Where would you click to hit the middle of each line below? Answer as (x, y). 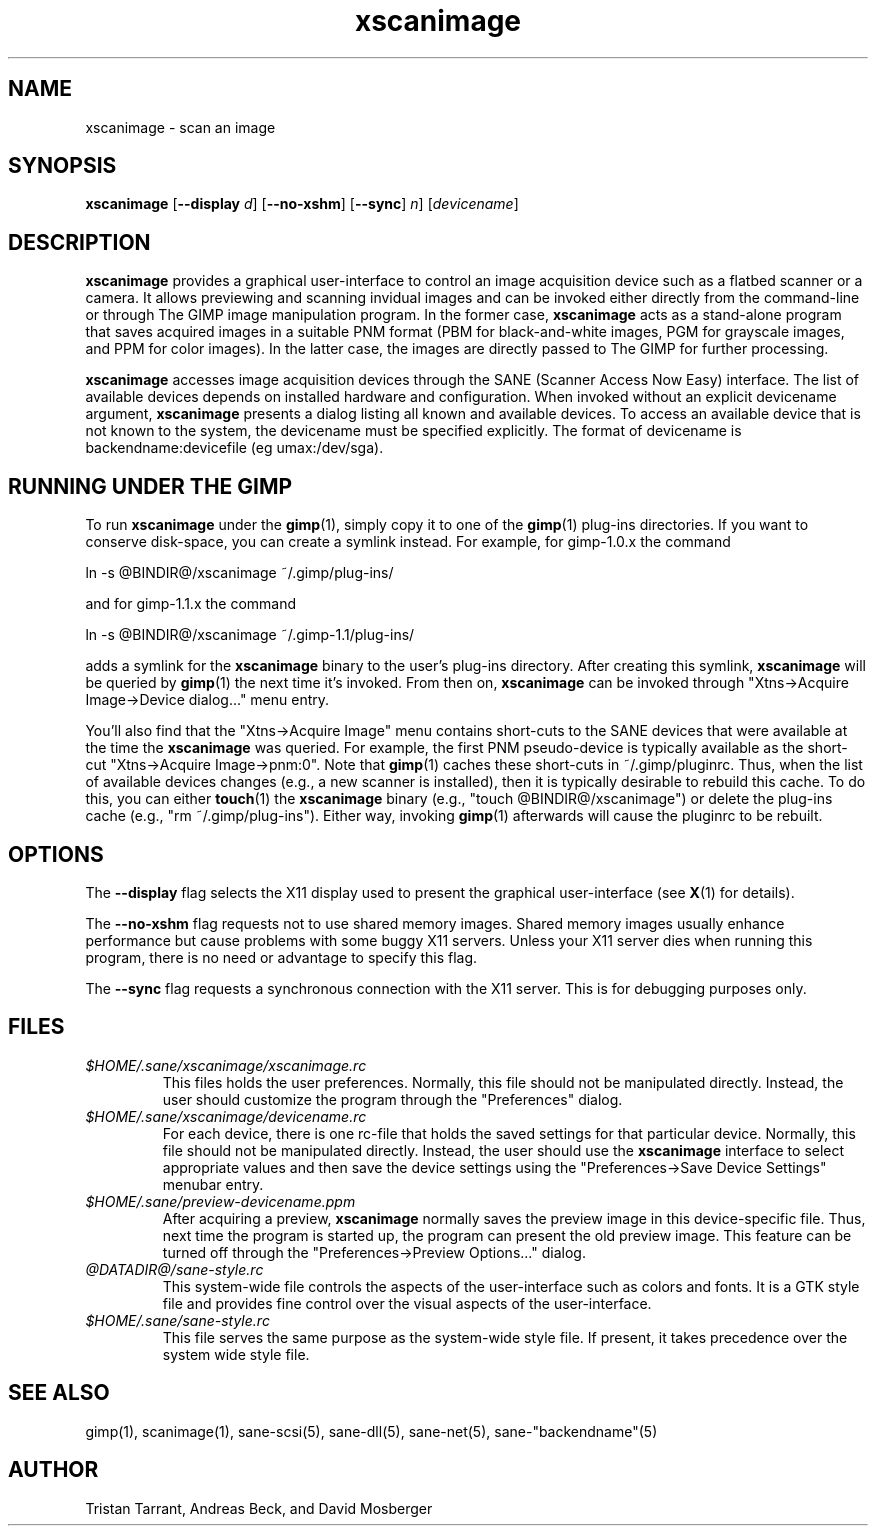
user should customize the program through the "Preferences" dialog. (392, 1099)
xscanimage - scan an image (180, 127)
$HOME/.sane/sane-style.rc (177, 1320)
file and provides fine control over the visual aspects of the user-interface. (407, 1303)
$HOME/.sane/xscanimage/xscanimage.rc (226, 1065)
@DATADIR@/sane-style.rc (174, 1269)
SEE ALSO (59, 1393)
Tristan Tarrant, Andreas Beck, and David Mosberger (259, 1508)
